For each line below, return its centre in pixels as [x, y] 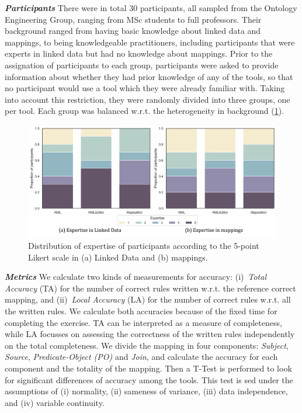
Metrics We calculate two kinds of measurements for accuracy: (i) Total [136, 277]
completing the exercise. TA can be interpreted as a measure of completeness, [143, 322]
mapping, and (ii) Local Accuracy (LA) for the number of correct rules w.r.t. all [148, 299]
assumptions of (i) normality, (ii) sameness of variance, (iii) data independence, [146, 391]
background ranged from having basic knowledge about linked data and [133, 31]
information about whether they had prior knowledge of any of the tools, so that [149, 76]
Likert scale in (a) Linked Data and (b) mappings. [118, 257]
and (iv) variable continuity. [55, 402]
